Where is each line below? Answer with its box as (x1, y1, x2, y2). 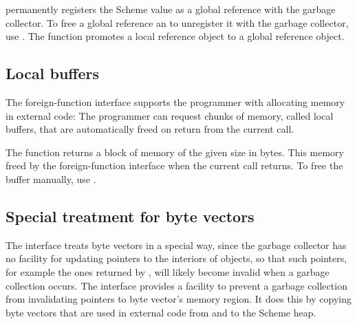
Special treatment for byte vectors (6, 205, 255, 226)
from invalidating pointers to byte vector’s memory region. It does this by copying (6, 292, 351, 306)
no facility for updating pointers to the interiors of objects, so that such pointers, (6, 251, 347, 266)
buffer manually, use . (6, 171, 96, 186)
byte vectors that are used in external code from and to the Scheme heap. (6, 305, 316, 319)
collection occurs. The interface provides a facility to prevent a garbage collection (6, 278, 347, 292)
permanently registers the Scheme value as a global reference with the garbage (6, 2, 336, 16)
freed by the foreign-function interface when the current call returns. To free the (6, 158, 343, 173)
